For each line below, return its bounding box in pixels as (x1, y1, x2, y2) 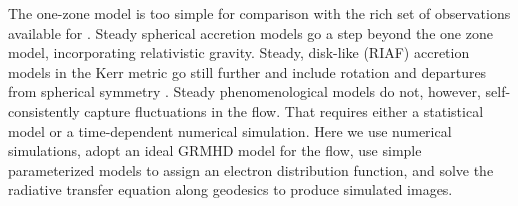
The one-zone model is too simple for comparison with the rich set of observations (8, 3, 511, 23)
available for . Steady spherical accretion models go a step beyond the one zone (8, 22, 493, 43)
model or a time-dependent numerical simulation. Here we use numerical (8, 120, 452, 141)
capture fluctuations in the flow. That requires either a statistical (84, 100, 484, 121)
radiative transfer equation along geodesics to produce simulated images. (8, 179, 453, 200)
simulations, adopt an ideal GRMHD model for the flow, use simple (8, 140, 422, 161)
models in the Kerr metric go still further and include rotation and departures (8, 61, 487, 82)
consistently (8, 100, 80, 121)
